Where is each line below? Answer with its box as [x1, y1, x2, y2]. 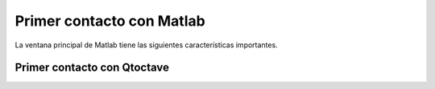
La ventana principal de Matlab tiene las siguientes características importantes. [14, 40, 278, 50]
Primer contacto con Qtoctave [14, 61, 169, 75]
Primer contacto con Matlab [14, 12, 205, 30]
